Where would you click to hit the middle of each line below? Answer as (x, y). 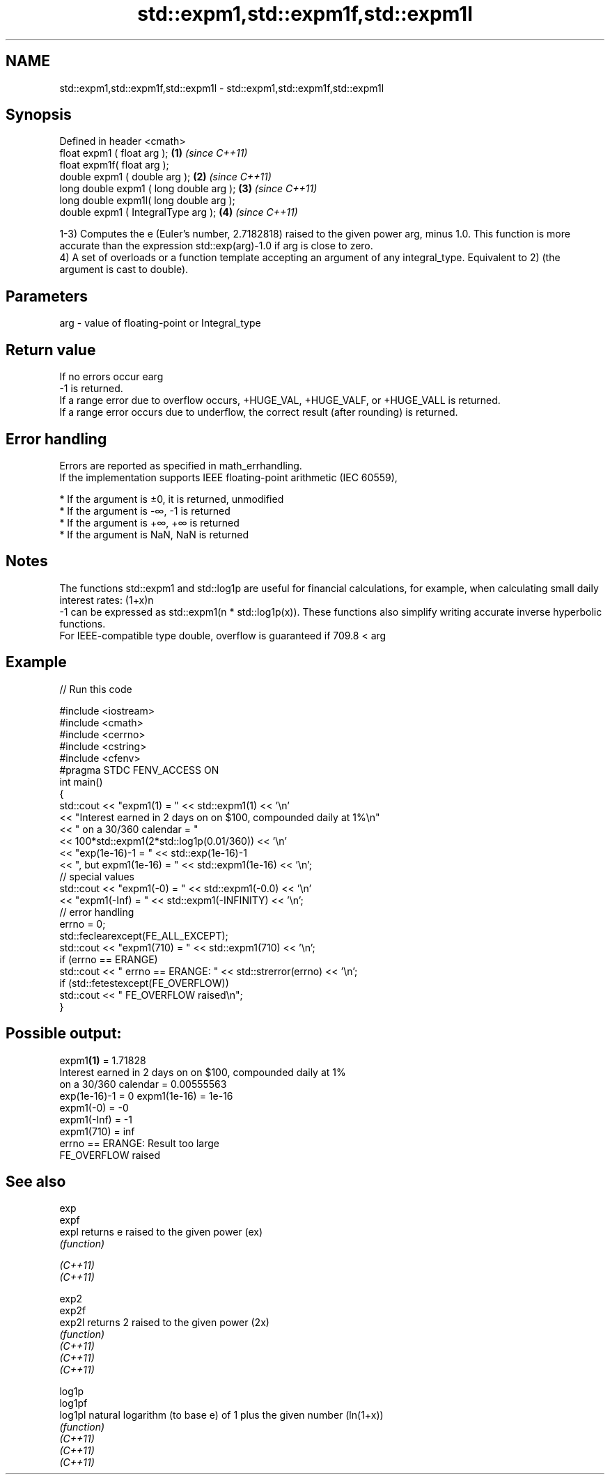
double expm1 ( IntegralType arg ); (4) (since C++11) (179, 212)
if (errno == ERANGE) (109, 959)
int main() (81, 781)
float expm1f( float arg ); (114, 165)
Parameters (47, 296)
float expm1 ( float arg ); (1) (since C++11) (154, 153)
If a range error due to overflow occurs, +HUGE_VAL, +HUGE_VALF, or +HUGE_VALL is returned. (280, 400)
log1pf (73, 1403)
